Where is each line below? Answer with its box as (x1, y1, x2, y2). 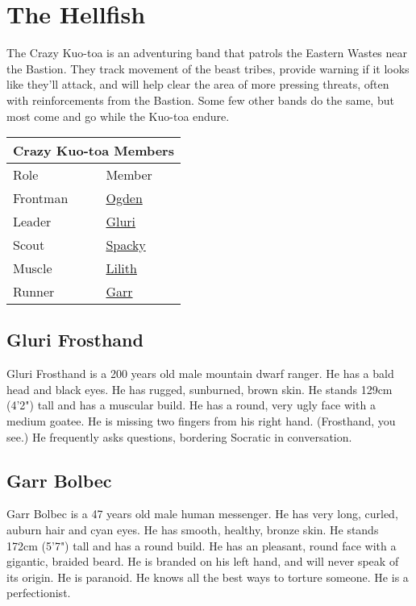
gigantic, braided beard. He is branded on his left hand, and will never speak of (6, 553, 399, 570)
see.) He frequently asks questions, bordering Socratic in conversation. (6, 428, 352, 445)
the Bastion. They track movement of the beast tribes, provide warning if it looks (6, 60, 410, 77)
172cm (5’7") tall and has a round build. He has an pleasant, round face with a (6, 537, 397, 554)
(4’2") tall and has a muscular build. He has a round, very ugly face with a (6, 396, 376, 413)
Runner (13, 282, 55, 301)
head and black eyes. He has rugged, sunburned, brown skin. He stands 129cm (6, 380, 393, 397)
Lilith (106, 259, 137, 278)
